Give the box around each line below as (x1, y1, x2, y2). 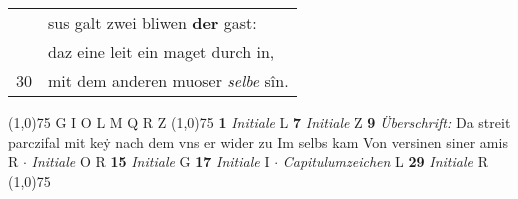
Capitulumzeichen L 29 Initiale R (282, 151, 488, 172)
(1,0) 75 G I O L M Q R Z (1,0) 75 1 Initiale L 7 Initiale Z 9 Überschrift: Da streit (8, 112, 511, 132)
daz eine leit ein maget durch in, (48, 40, 275, 63)
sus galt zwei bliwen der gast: (48, 11, 257, 34)
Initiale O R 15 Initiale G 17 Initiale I (31, 151, 270, 172)
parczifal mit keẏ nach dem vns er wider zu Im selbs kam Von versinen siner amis (8, 131, 508, 152)
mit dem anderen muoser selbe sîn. (48, 69, 289, 92)
